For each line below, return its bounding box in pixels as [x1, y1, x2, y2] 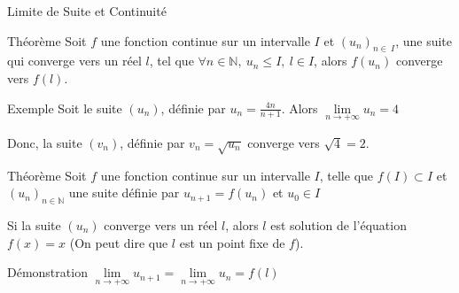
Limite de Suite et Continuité [7, 2, 167, 19]
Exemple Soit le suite [7, 98, 122, 117]
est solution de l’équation [270, 215, 407, 234]
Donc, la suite [7, 133, 82, 151]
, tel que [149, 51, 194, 70]
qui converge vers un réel [7, 51, 142, 70]
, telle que [319, 166, 374, 184]
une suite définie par [68, 183, 180, 202]
